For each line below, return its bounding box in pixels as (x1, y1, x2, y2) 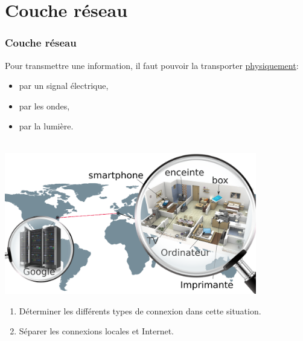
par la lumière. (19, 120, 74, 132)
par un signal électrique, (19, 79, 109, 92)
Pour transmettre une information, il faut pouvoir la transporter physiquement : (5, 59, 299, 71)
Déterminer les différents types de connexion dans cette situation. (19, 304, 261, 317)
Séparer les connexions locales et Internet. (19, 325, 174, 337)
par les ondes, (19, 99, 70, 112)
